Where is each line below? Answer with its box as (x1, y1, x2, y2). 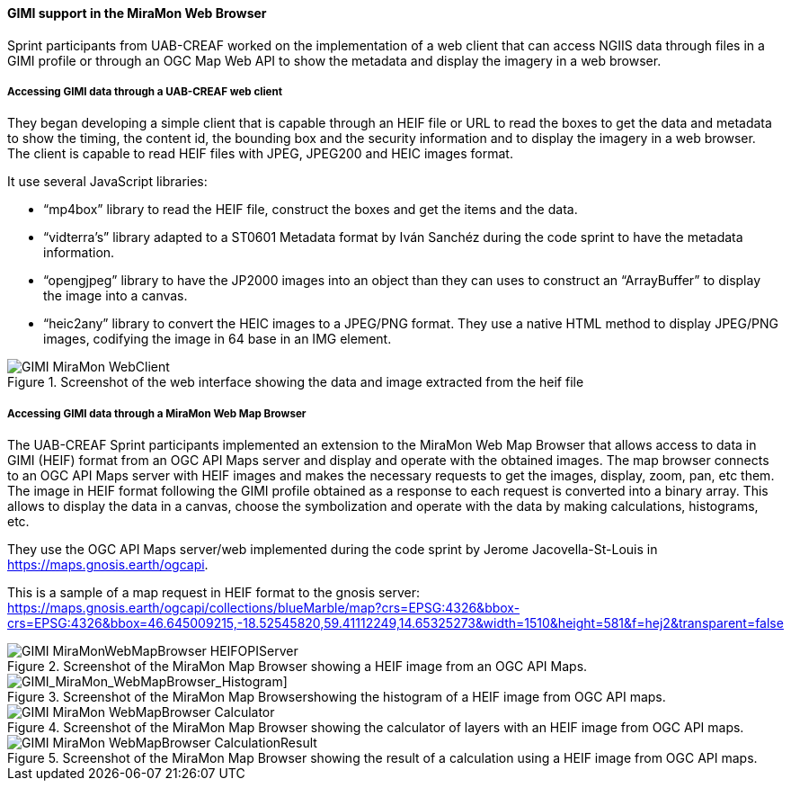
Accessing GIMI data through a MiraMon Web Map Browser (7, 407, 307, 420)
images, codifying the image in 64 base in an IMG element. (43, 331, 392, 347)
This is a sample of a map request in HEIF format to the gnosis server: (7, 585, 421, 601)
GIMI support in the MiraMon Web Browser (7, 5, 267, 21)
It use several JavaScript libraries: (7, 174, 208, 190)
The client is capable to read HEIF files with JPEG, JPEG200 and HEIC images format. (7, 146, 513, 162)
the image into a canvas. (43, 288, 188, 304)
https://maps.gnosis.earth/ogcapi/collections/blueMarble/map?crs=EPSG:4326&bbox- (7, 600, 520, 616)
